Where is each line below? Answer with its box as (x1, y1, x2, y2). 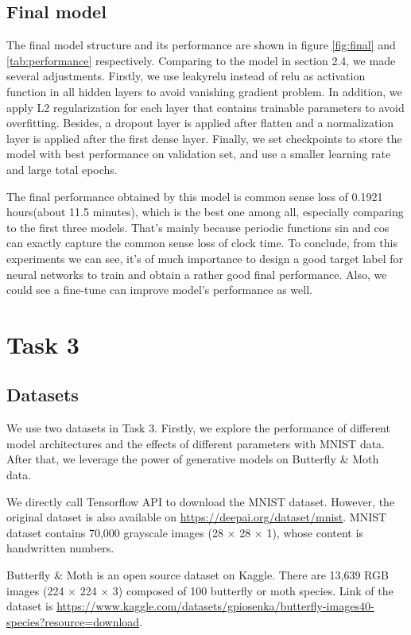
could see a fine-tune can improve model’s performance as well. (6, 281, 312, 298)
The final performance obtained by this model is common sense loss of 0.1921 (6, 188, 383, 204)
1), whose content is (266, 524, 363, 540)
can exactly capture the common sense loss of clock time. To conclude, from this (6, 234, 397, 251)
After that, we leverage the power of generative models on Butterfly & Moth (6, 451, 379, 467)
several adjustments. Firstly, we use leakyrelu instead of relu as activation (6, 68, 366, 84)
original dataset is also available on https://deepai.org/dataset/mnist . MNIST (6, 509, 387, 525)
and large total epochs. (6, 161, 118, 177)
